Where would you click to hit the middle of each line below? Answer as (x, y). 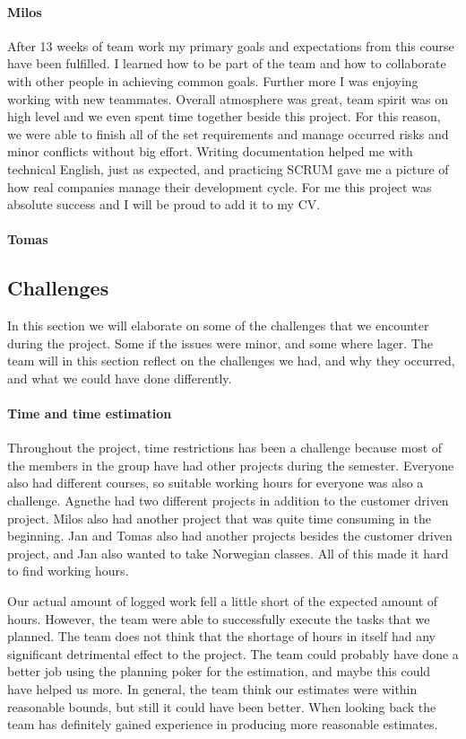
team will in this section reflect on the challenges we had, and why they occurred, (231, 361)
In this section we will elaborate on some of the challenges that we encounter (218, 326)
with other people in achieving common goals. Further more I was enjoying (213, 80)
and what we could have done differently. (120, 378)
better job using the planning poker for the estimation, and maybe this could (219, 671)
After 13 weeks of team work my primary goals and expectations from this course (231, 45)
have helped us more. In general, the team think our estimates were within (212, 689)
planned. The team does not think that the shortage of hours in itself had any (221, 636)
